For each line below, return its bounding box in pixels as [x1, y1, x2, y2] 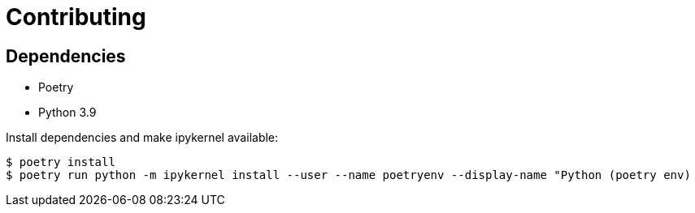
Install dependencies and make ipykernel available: [6, 130, 279, 145]
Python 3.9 [38, 105, 97, 120]
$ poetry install [6, 155, 115, 169]
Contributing [6, 3, 146, 31]
